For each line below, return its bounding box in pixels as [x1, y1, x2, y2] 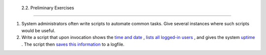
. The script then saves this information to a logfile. [21, 41, 125, 47]
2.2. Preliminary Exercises [21, 5, 74, 11]
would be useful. [21, 27, 56, 34]
